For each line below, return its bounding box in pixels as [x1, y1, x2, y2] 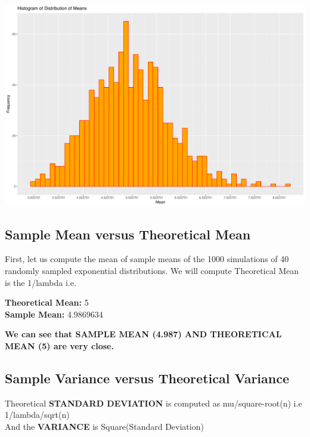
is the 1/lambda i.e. [5, 276, 76, 288]
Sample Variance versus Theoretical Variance [5, 369, 290, 387]
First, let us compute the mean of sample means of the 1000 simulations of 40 [5, 253, 289, 265]
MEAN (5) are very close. [5, 340, 114, 352]
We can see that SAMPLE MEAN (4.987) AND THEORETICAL [5, 328, 282, 340]
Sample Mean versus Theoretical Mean [5, 224, 251, 243]
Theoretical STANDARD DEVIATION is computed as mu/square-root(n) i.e [5, 396, 302, 409]
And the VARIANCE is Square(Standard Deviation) [5, 420, 204, 433]
